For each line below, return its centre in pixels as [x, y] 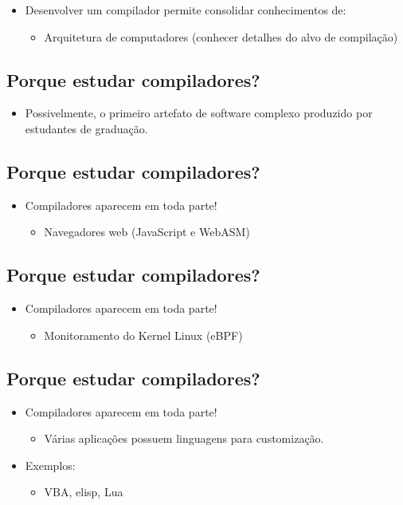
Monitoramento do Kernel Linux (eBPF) [143, 335]
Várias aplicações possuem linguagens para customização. [184, 438]
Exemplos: [50, 465]
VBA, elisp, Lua [84, 492]
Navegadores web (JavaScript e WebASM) [147, 232]
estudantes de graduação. [86, 128]
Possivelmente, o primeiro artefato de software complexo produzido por [199, 113]
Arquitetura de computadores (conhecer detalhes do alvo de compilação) [221, 36]
